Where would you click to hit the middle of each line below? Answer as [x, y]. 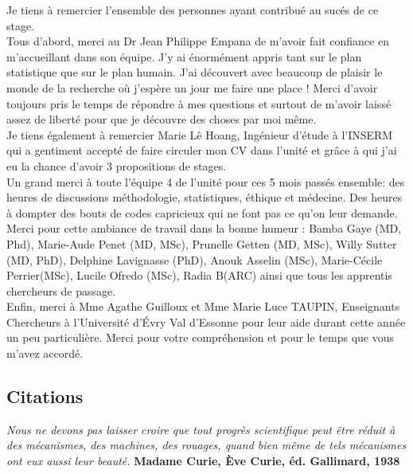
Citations [45, 396]
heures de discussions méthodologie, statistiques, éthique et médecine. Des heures [205, 197]
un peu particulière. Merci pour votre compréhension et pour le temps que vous [201, 337]
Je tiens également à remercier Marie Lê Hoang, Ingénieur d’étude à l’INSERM [200, 134]
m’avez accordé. [45, 353]
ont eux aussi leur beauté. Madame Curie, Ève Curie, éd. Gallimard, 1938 [203, 461]
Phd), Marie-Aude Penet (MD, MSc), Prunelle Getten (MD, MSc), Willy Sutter [202, 243]
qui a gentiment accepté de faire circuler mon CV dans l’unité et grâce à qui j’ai [202, 150]
